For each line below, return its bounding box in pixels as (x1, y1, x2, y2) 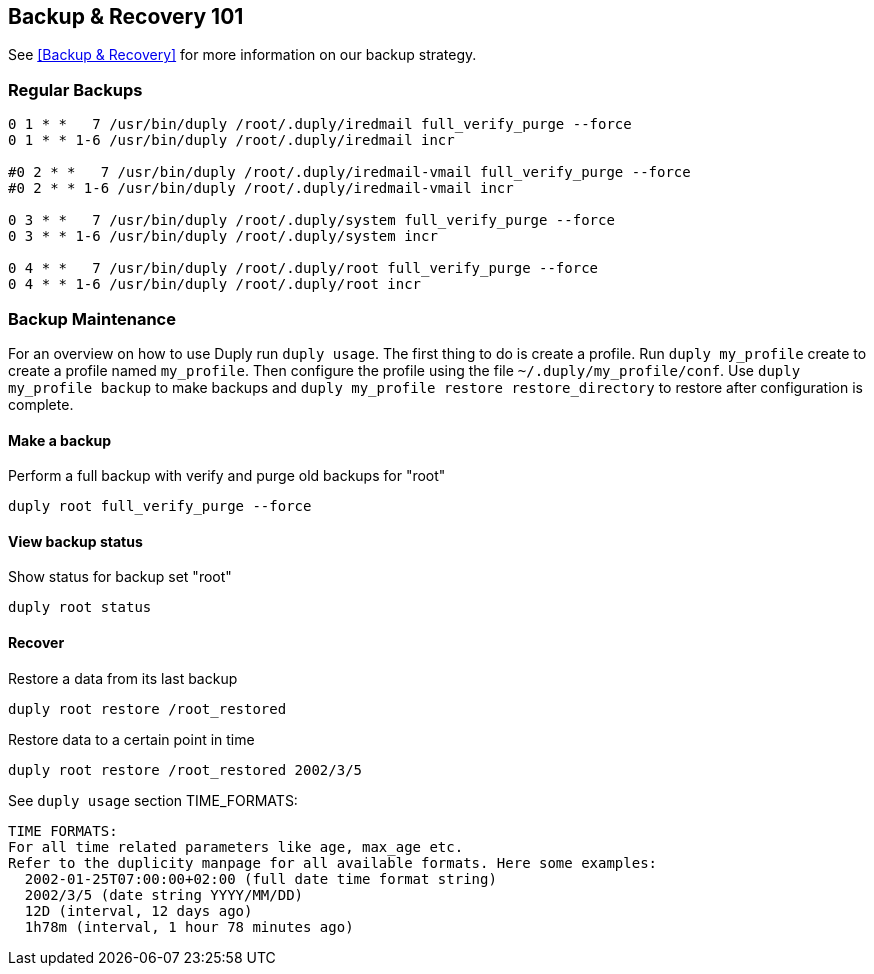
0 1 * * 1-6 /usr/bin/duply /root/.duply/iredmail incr (8, 132, 455, 149)
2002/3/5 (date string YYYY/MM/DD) (24, 886, 304, 903)
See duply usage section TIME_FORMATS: (8, 791, 298, 809)
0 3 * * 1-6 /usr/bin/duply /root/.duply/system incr (8, 228, 438, 245)
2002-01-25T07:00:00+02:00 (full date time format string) (24, 870, 497, 887)
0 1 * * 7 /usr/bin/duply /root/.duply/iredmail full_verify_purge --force (8, 116, 632, 133)
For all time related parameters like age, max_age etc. (8, 838, 464, 855)
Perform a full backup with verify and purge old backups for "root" (8, 467, 446, 485)
